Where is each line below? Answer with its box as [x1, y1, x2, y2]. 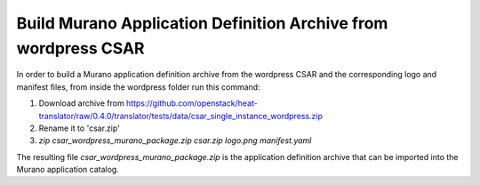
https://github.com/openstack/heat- [125, 98, 258, 109]
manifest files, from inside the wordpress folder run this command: [16, 81, 261, 92]
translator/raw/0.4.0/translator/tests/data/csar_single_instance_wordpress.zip [38, 110, 324, 121]
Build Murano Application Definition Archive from [16, 13, 388, 33]
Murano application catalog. [16, 165, 119, 175]
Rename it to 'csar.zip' [38, 123, 120, 133]
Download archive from [38, 98, 124, 109]
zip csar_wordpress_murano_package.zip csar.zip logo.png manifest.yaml [38, 135, 312, 146]
